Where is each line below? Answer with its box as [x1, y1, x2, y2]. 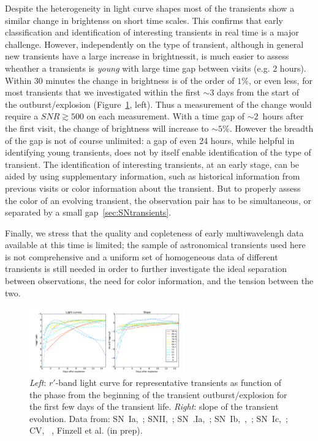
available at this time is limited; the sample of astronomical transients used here [5, 238, 306, 251]
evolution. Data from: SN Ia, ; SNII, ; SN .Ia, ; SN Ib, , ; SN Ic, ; [29, 412, 288, 424]
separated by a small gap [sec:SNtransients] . [5, 206, 172, 219]
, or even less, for [248, 73, 312, 86]
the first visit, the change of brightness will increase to [5, 121, 209, 134]
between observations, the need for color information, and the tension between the [5, 274, 314, 287]
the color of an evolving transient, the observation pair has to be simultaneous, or [5, 194, 311, 206]
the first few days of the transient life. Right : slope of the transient [29, 400, 279, 413]
